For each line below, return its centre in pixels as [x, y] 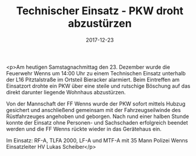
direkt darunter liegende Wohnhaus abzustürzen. [66, 92]
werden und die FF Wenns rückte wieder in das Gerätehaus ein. [84, 129]
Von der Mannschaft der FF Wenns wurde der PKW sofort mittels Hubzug [96, 104]
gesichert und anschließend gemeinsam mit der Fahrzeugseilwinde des [94, 110]
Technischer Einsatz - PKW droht [100, 11]
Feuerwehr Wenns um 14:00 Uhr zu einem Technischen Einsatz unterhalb [96, 73]
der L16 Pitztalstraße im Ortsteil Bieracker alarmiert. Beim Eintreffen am [93, 79]
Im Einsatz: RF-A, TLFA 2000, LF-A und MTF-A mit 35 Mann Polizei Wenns [97, 140]
